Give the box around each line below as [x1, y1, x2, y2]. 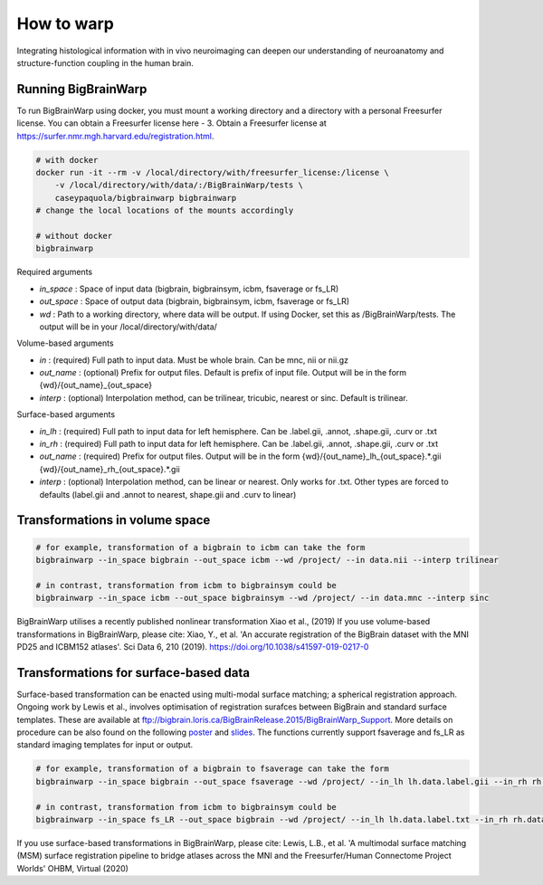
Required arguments [16, 267, 93, 278]
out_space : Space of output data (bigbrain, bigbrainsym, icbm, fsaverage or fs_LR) [39, 296, 350, 307]
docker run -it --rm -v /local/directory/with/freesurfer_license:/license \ [35, 167, 389, 177]
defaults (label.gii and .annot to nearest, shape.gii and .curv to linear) [39, 489, 297, 500]
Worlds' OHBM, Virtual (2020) [16, 862, 129, 873]
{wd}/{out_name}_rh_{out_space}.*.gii [39, 463, 180, 474]
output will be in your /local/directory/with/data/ [39, 321, 217, 332]
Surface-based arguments [16, 409, 116, 420]
